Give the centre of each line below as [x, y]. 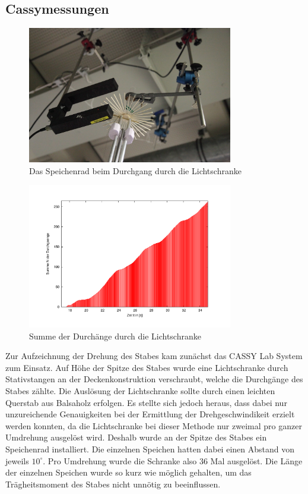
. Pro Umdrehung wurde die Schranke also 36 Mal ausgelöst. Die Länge [173, 460]
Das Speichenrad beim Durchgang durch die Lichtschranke [135, 170]
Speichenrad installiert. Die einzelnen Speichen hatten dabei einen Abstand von [150, 449]
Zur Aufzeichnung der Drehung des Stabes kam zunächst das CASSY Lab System [154, 356]
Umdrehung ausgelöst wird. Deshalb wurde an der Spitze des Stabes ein [136, 437]
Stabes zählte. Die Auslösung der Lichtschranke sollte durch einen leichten [140, 390]
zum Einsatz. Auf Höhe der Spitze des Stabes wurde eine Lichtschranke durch [147, 367]
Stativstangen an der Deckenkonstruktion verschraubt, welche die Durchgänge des [154, 379]
